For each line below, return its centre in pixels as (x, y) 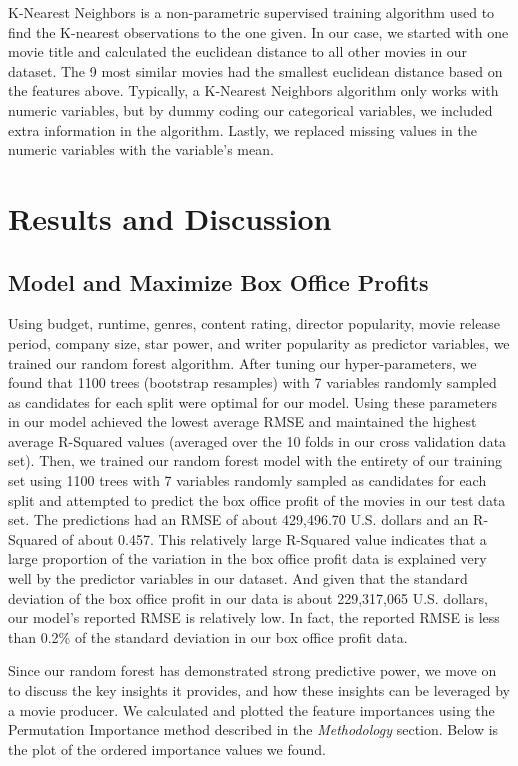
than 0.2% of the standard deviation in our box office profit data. (208, 636)
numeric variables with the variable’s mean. (141, 149)
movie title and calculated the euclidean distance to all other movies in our (238, 51)
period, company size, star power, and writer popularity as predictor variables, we (259, 342)
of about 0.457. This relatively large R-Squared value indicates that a (274, 538)
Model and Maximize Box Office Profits (218, 281)
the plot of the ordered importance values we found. (167, 748)
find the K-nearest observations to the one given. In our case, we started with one (258, 31)
